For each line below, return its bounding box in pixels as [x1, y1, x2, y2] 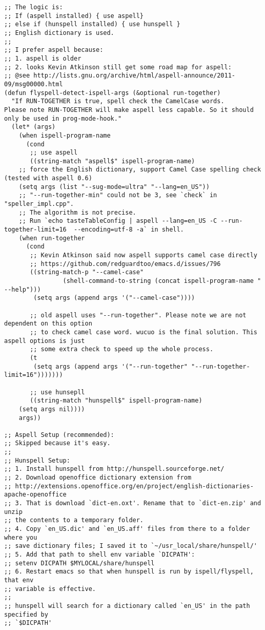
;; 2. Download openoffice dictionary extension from [4, 474, 192, 482]
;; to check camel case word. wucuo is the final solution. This [30, 328, 257, 336]
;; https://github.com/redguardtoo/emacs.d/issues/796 [30, 260, 221, 268]
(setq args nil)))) [18, 405, 85, 413]
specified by [4, 610, 48, 618]
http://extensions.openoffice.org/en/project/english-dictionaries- [15, 482, 254, 490]
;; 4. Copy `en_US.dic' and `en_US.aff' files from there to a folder [4, 525, 250, 533]
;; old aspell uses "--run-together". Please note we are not [30, 311, 247, 319]
